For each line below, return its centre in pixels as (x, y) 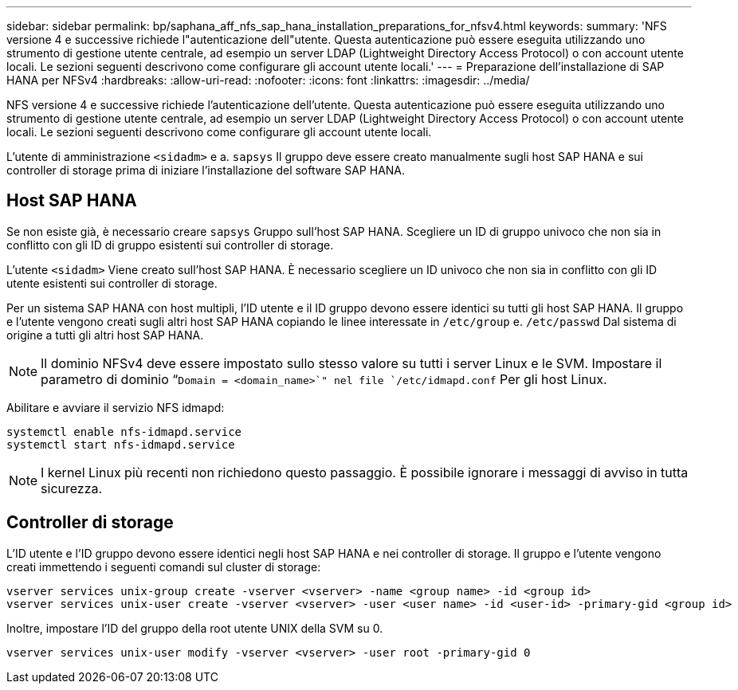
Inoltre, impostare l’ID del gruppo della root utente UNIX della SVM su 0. (195, 628)
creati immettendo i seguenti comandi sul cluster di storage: (164, 567)
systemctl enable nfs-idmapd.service (124, 431)
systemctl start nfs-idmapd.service (121, 444)
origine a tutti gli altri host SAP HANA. (105, 335)
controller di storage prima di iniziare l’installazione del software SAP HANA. (206, 170)
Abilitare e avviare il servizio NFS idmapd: (116, 407)
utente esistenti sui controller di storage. (112, 283)
